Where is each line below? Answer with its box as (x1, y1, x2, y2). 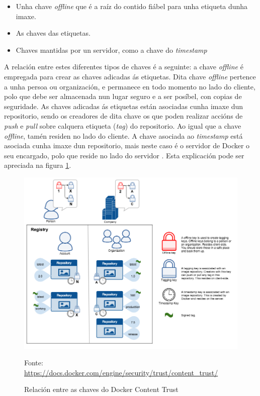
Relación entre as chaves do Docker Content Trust (24, 384, 179, 394)
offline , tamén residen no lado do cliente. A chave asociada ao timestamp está (4, 130, 243, 141)
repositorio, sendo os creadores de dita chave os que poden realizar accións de (4, 111, 243, 121)
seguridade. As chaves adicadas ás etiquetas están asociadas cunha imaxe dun (4, 101, 243, 111)
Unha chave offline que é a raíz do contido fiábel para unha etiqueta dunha (16, 1, 248, 11)
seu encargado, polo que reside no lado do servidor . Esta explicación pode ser (4, 150, 244, 160)
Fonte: (24, 357, 43, 368)
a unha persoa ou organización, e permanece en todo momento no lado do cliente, (4, 81, 255, 91)
